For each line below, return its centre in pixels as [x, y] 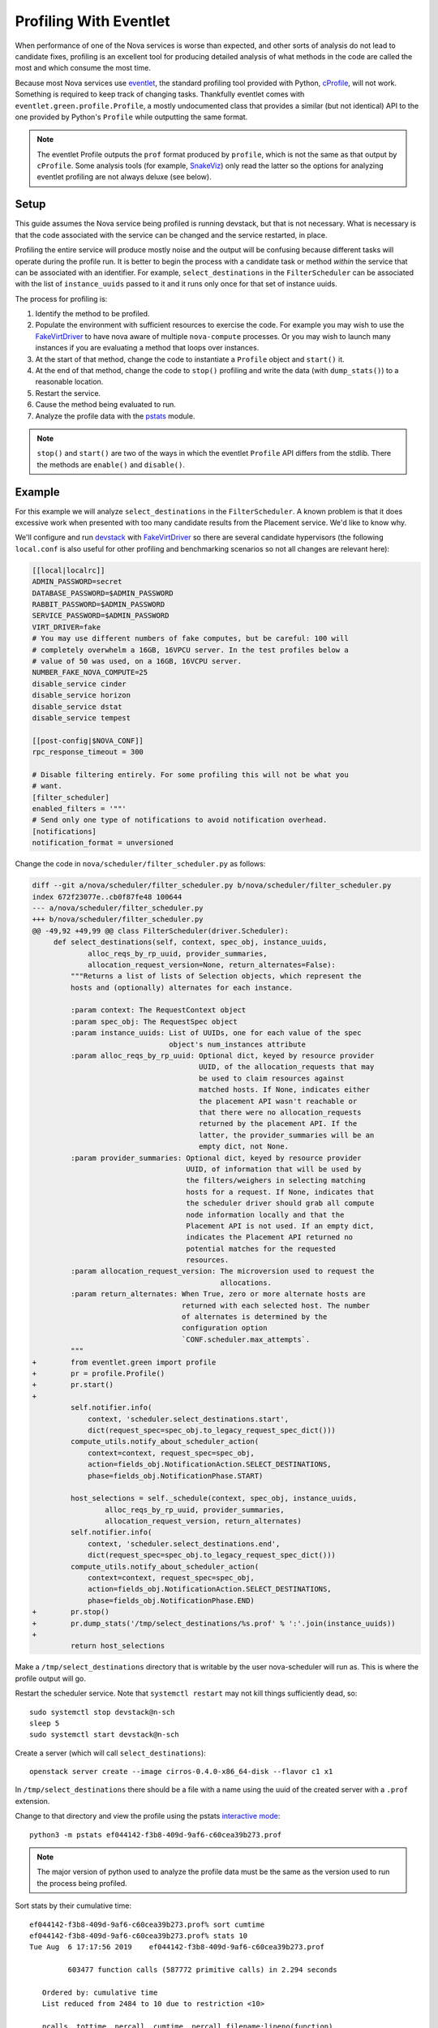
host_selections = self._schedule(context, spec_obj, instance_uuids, [214, 1498]
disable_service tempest [82, 718]
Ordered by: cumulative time [100, 1992]
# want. [47, 786]
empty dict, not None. [244, 1147]
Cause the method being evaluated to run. [105, 405]
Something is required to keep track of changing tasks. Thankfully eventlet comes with [160, 94]
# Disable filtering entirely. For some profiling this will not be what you [190, 774]
